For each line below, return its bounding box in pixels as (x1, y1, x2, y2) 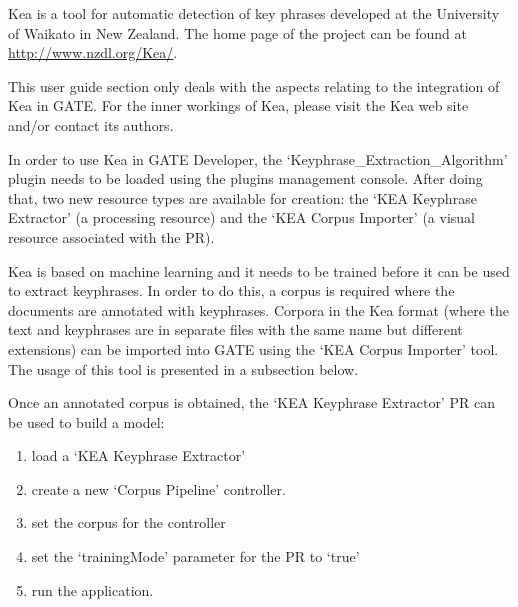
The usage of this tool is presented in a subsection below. (8, 358, 359, 379)
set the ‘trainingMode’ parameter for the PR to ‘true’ (31, 546, 360, 567)
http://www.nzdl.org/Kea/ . (8, 42, 178, 63)
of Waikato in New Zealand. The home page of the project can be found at (8, 22, 467, 43)
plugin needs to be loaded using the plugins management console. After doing (8, 168, 483, 189)
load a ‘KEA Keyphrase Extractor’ (31, 445, 246, 466)
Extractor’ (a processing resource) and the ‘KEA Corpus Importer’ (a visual (8, 207, 475, 228)
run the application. (31, 579, 154, 600)
